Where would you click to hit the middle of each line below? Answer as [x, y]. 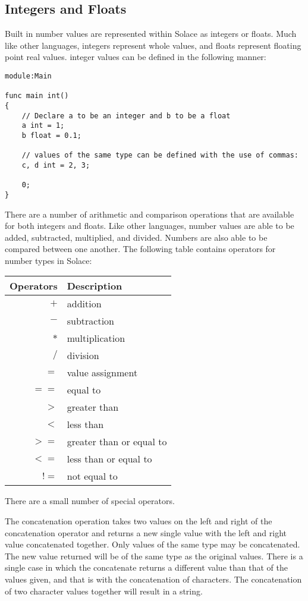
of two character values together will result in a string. [104, 591]
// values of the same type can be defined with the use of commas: [160, 155]
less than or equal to [109, 459]
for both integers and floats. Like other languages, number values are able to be [150, 226]
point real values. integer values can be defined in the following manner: [136, 57]
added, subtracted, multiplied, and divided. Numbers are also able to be [136, 237]
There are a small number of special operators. [90, 501]
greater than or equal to [117, 442]
